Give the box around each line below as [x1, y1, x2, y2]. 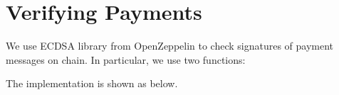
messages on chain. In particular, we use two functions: [6, 52, 246, 67]
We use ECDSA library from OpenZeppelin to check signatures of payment [6, 38, 334, 53]
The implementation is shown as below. [6, 76, 178, 91]
